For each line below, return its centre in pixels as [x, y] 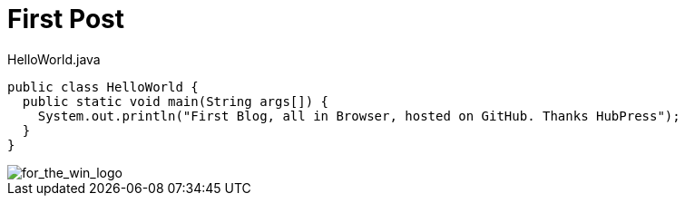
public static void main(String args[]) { [176, 101]
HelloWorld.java [54, 59]
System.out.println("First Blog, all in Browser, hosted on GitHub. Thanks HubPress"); [359, 116]
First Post [66, 19]
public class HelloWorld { [103, 87]
